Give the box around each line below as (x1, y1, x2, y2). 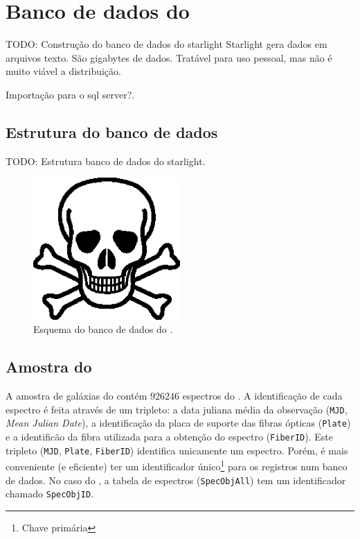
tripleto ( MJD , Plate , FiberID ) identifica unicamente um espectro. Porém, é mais (6, 443, 348, 457)
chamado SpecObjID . (6, 486, 94, 501)
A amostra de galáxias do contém (6, 388, 147, 403)
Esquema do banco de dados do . (33, 322, 173, 336)
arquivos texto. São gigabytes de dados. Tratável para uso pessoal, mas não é (6, 50, 332, 65)
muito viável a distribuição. (6, 64, 121, 78)
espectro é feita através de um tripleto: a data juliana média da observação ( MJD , (6, 402, 348, 416)
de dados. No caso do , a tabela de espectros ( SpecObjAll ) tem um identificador (6, 472, 346, 487)
